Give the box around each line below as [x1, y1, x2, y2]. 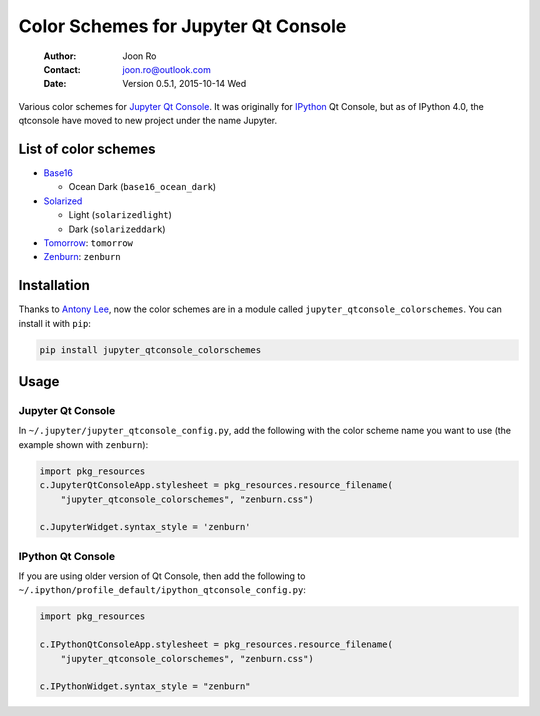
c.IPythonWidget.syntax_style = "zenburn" [39, 681, 251, 692]
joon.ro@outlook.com [122, 63, 212, 75]
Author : [43, 50, 77, 62]
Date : [43, 78, 67, 90]
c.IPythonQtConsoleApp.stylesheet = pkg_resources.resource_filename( [39, 639, 394, 650]
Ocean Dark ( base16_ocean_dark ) [68, 181, 217, 193]
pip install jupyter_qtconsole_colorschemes [39, 344, 262, 355]
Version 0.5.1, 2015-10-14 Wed [122, 78, 247, 90]
